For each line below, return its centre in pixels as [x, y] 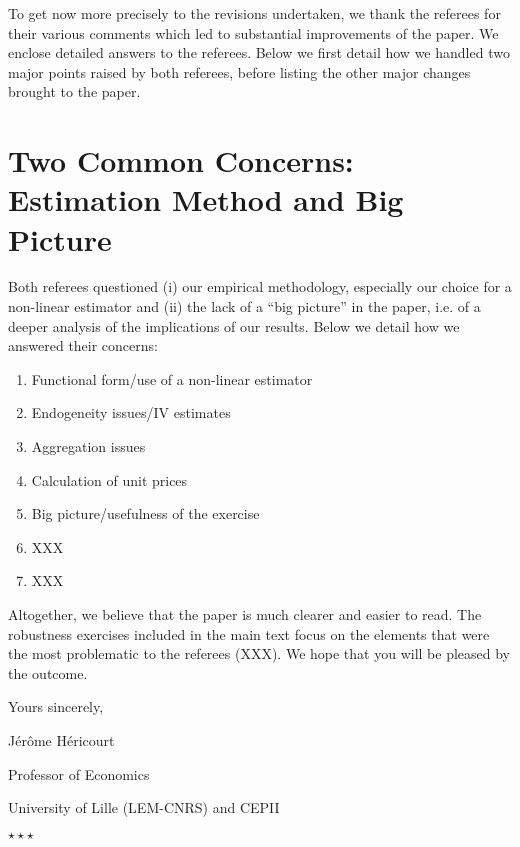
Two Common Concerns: [181, 160]
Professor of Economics [79, 773]
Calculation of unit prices [109, 479]
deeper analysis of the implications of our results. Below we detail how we [234, 325]
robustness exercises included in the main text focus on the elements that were [249, 633]
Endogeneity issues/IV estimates [131, 412]
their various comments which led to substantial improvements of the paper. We [253, 32]
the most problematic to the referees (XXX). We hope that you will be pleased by [259, 653]
